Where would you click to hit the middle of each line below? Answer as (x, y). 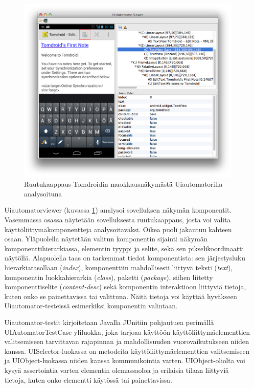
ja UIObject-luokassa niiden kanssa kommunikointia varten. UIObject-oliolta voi (125, 360)
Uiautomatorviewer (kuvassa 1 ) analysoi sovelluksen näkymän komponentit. (118, 210)
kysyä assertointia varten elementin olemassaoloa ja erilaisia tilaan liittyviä (117, 370)
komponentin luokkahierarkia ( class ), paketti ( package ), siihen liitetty (109, 277)
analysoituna (43, 193)
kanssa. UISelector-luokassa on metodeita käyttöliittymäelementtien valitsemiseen (127, 351)
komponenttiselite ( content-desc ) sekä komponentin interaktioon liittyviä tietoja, (125, 287)
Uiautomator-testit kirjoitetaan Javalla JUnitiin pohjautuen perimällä (109, 322)
